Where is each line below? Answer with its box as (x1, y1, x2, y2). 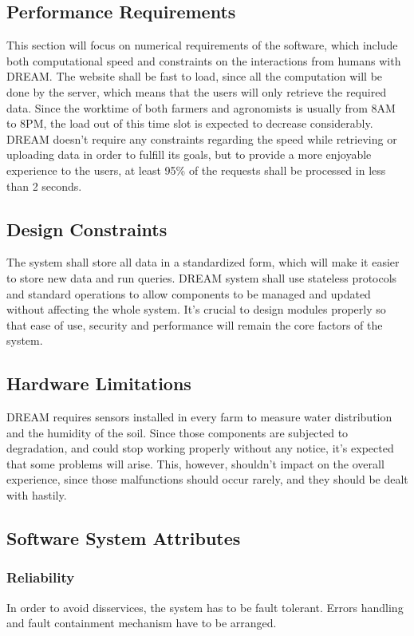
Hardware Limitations (6, 371, 191, 396)
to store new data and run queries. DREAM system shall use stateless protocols (6, 269, 397, 286)
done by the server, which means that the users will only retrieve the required (6, 83, 387, 100)
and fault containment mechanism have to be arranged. (6, 614, 277, 631)
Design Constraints (6, 216, 168, 241)
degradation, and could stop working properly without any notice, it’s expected (6, 440, 394, 456)
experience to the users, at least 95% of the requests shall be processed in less (6, 161, 386, 178)
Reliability (6, 567, 75, 587)
